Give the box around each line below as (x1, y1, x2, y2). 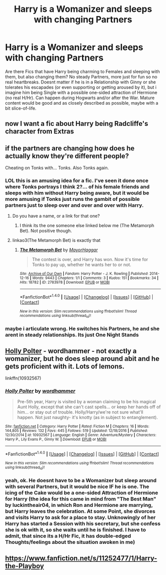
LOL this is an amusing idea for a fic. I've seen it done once (5, 177, 149, 184)
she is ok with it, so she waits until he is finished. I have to (5, 527, 146, 534)
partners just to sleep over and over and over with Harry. (5, 202, 144, 209)
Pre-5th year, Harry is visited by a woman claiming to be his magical (17, 399, 156, 405)
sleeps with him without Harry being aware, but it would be (5, 190, 149, 196)
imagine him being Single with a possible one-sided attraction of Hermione (5, 89, 158, 95)
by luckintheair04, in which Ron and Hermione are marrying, (5, 502, 153, 509)
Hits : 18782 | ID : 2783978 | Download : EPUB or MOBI (19, 280, 110, 285)
